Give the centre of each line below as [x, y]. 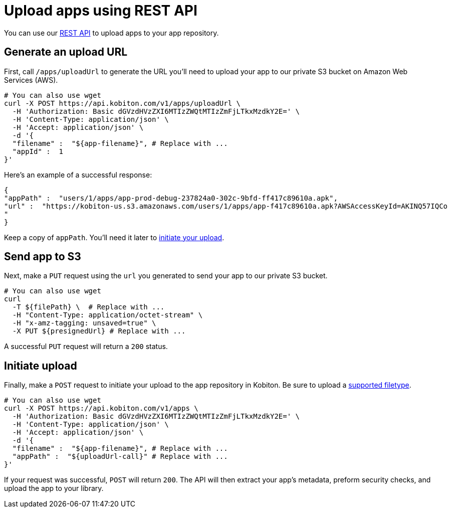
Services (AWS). [31, 80]
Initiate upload [41, 366]
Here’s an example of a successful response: [78, 175]
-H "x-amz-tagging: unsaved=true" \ [84, 323]
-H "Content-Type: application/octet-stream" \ [107, 315]
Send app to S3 [43, 257]
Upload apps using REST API [101, 11]
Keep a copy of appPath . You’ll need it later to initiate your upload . [114, 237]
